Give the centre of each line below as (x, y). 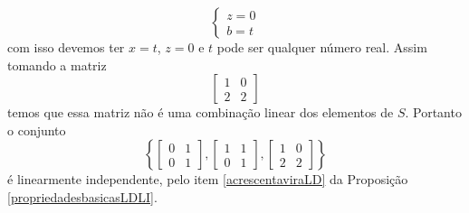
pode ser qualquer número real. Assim (322, 47)
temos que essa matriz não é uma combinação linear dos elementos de (201, 112)
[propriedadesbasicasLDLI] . (82, 196)
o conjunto (37, 130)
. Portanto (433, 112)
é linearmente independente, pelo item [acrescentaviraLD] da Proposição (208, 179)
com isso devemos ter (66, 47)
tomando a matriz (57, 65)
